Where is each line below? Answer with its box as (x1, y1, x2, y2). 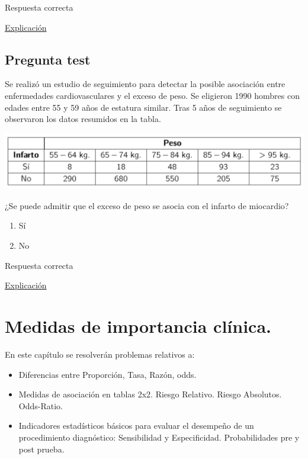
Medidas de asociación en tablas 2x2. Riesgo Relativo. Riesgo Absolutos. (18, 388, 282, 400)
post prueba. (18, 442, 65, 455)
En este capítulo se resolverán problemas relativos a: (5, 348, 195, 360)
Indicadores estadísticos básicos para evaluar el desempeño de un (18, 419, 254, 432)
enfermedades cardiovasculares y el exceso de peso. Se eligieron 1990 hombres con (5, 89, 300, 101)
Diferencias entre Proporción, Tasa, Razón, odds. (18, 368, 197, 380)
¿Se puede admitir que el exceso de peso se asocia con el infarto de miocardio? (5, 199, 289, 211)
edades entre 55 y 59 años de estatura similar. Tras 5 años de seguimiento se (5, 101, 282, 113)
